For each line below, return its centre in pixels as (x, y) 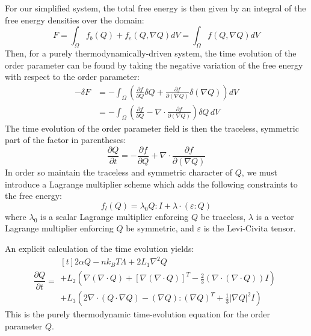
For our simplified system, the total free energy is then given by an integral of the (155, 8)
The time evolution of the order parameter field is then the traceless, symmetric (152, 128)
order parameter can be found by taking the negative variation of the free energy (154, 65)
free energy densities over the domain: (75, 20)
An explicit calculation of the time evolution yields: (100, 249)
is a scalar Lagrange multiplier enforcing (115, 216)
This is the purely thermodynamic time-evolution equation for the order (137, 314)
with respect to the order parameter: (72, 77)
